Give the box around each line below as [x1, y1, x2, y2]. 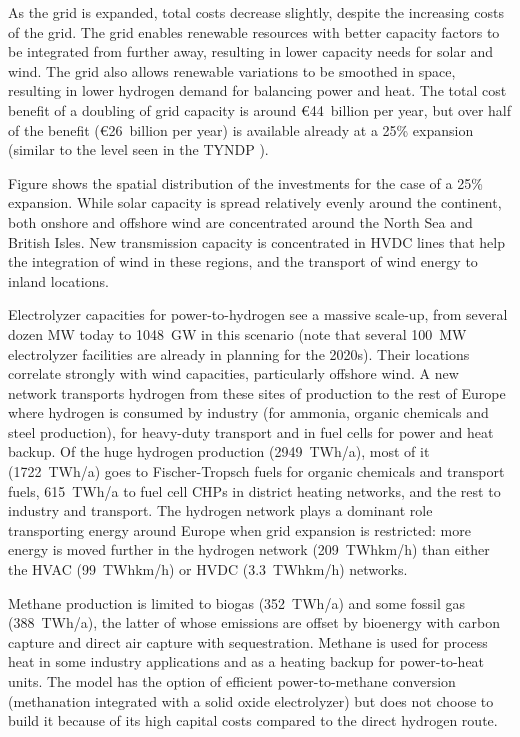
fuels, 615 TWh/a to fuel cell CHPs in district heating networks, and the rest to [8, 480, 501, 501]
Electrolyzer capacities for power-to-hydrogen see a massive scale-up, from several [8, 304, 508, 325]
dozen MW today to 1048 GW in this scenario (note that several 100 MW [8, 323, 467, 344]
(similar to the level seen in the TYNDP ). [8, 139, 269, 160]
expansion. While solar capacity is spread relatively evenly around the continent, [8, 192, 502, 213]
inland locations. [8, 270, 109, 291]
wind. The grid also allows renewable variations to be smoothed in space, [8, 60, 456, 81]
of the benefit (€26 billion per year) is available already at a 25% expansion [8, 119, 474, 140]
